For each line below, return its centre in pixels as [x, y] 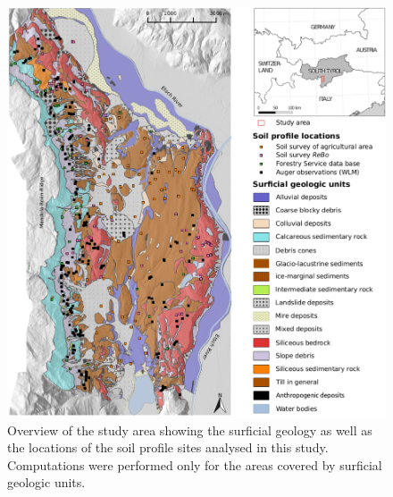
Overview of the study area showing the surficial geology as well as [190, 430]
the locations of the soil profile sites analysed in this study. [168, 447]
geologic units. [46, 482]
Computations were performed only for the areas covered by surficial [195, 464]
